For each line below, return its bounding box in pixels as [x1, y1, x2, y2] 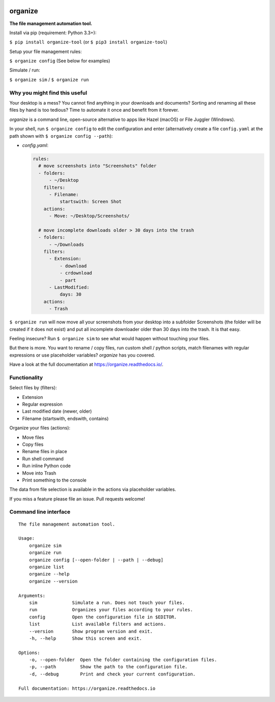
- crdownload [59, 270, 93, 276]
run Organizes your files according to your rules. [29, 607, 193, 613]
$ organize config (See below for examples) [9, 58, 111, 64]
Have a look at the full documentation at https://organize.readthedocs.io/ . [9, 361, 163, 367]
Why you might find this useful [9, 89, 88, 96]
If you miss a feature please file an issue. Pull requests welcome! [9, 495, 145, 502]
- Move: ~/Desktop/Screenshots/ [49, 213, 130, 219]
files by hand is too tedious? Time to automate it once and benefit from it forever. [9, 107, 179, 113]
